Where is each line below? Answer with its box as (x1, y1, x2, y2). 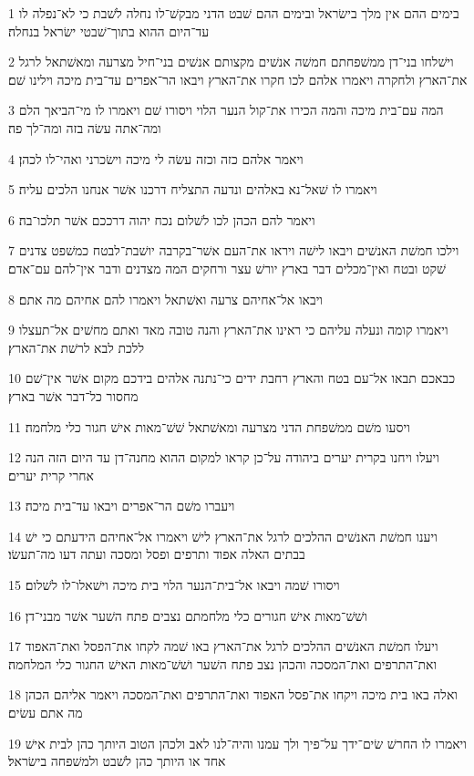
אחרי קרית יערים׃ (8, 465, 95, 484)
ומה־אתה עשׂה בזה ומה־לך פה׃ (8, 118, 161, 137)
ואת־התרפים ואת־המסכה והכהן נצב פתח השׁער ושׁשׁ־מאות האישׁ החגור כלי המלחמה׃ (8, 654, 438, 673)
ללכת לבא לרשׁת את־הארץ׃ (8, 337, 144, 357)
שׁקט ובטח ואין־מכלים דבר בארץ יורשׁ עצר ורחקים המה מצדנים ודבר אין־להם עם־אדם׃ (8, 258, 446, 277)
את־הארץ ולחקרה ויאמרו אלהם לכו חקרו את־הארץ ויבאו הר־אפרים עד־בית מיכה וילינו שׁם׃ (8, 69, 468, 88)
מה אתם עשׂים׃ (8, 703, 83, 722)
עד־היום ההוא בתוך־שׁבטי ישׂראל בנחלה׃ (8, 21, 210, 40)
